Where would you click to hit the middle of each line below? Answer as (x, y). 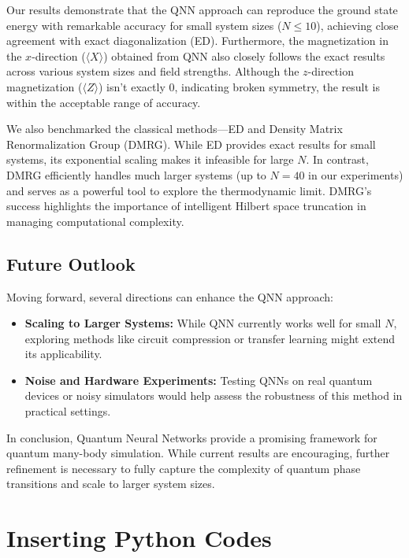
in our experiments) (356, 174)
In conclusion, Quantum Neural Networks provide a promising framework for (192, 437)
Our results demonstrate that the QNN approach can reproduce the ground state (202, 9)
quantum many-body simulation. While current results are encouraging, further (198, 453)
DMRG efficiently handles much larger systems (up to (136, 174)
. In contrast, (337, 159)
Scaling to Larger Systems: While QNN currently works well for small (203, 323)
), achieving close (357, 25)
